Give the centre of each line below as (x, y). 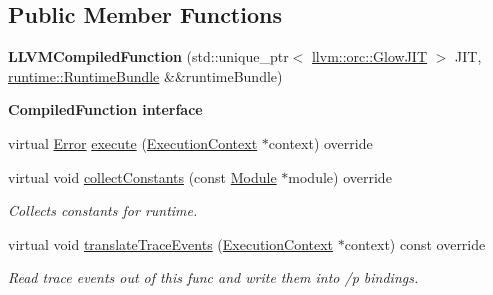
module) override (340, 176)
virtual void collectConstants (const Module (142, 176)
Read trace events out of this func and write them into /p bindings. (213, 277)
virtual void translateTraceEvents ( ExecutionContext (171, 243)
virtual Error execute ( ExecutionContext (133, 142)
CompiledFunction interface (105, 109)
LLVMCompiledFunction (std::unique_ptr (148, 56)
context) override (320, 142)
